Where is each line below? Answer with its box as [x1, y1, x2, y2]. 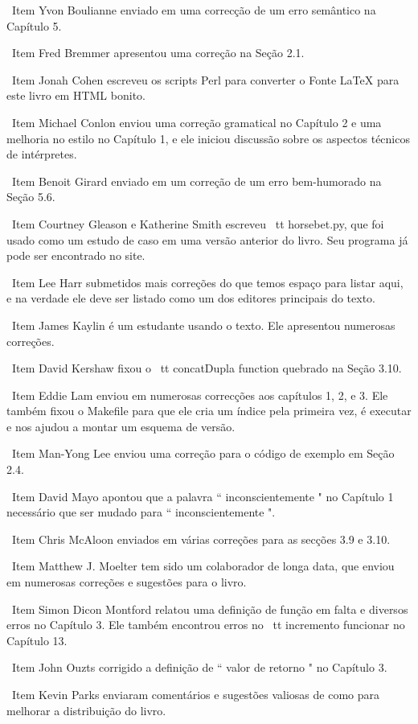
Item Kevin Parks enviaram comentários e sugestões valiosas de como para [11, 686, 379, 702]
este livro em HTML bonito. [6, 87, 145, 104]
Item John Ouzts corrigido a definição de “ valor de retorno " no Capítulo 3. [11, 659, 387, 676]
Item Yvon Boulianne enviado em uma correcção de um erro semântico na [11, 2, 376, 18]
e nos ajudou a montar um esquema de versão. [6, 418, 236, 434]
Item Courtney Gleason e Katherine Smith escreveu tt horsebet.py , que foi [11, 215, 384, 232]
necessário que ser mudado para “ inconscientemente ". [6, 504, 276, 520]
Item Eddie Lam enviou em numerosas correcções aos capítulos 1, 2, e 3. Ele [11, 386, 388, 403]
